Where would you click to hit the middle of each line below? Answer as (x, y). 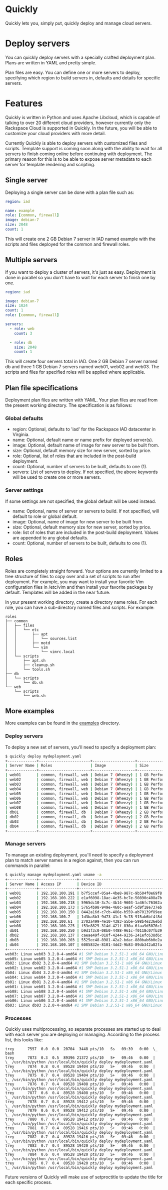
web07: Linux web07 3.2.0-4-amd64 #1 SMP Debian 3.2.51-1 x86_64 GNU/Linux (86, 996)
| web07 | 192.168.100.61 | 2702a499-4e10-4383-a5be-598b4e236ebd (84, 921)
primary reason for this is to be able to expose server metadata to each (78, 159)
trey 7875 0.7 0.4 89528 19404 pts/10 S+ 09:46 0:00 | (80, 1075)
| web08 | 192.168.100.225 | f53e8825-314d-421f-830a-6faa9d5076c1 (84, 926)
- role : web (22, 329)
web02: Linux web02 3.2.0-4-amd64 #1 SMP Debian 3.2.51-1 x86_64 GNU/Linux (86, 968)
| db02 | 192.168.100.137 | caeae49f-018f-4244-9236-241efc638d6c (84, 935)
